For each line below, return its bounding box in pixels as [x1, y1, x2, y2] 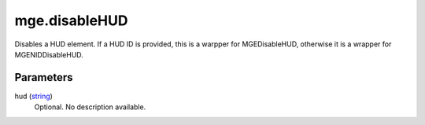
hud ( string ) [14, 91, 53, 101]
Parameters [14, 71, 73, 84]
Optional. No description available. [34, 102, 146, 112]
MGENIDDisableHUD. [14, 50, 84, 59]
